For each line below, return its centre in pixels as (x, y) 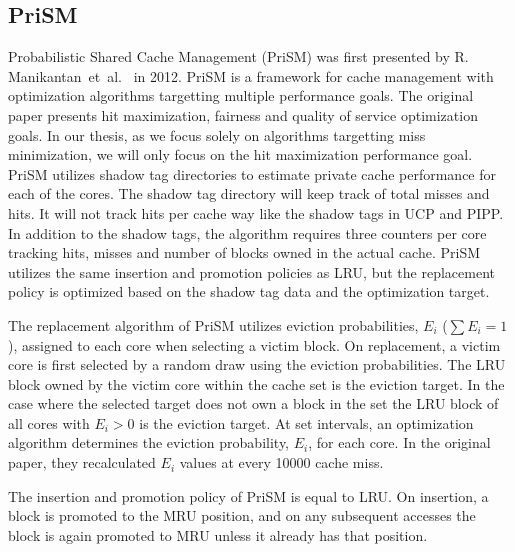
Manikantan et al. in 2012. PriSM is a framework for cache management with (251, 75)
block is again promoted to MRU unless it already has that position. (218, 534)
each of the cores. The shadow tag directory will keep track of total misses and (249, 193)
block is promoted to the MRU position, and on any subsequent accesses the (242, 515)
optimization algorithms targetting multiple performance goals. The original (241, 95)
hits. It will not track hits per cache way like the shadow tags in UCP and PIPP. (256, 212)
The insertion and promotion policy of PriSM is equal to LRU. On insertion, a (248, 495)
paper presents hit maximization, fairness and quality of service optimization (243, 114)
